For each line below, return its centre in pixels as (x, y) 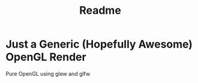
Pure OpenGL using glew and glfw (48, 73)
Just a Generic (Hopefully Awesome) (99, 44)
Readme (100, 11)
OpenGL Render (46, 57)
